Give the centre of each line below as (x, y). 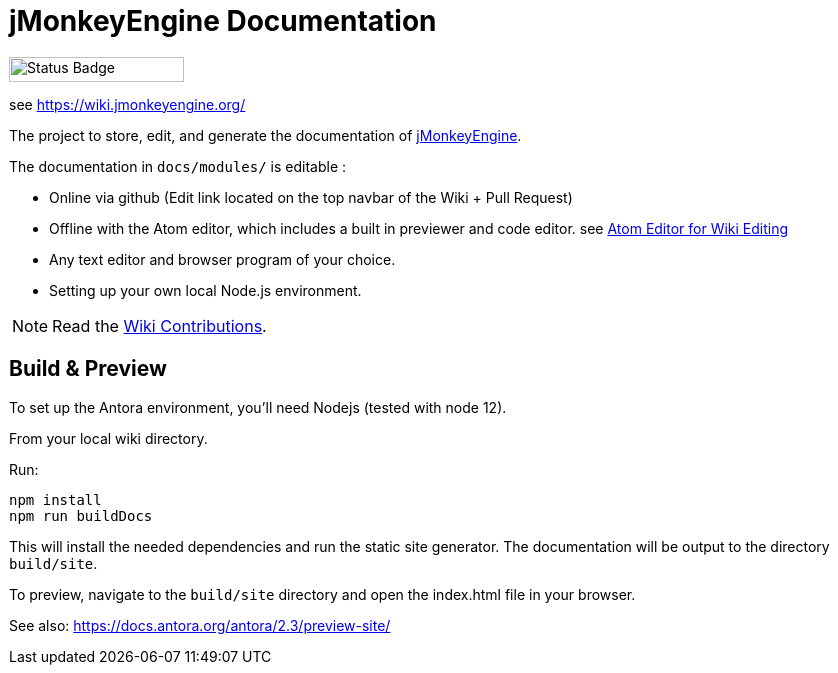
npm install (55, 499)
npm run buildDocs (81, 515)
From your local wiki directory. (108, 438)
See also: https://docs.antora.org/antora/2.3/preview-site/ (200, 625)
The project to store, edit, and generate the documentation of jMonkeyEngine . (265, 135)
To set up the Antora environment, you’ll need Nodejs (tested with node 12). (258, 407)
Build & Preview (88, 369)
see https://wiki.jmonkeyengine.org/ (127, 104)
